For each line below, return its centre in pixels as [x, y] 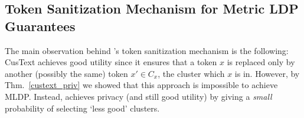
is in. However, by [267, 73]
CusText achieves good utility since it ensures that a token [111, 62]
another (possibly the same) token [66, 73]
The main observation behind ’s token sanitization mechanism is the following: [147, 50]
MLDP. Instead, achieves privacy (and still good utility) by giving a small [138, 96]
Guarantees [40, 26]
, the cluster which [191, 73]
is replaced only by [261, 62]
